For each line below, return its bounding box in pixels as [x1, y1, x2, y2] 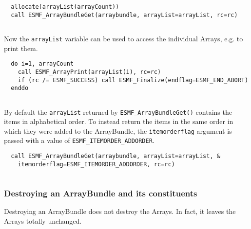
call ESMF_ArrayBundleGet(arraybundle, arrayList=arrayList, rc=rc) [11, 11, 238, 18]
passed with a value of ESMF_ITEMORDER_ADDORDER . [4, 135, 154, 145]
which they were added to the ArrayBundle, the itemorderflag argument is [4, 125, 232, 136]
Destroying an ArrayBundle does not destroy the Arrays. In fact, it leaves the [4, 206, 236, 216]
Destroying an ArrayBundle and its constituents [4, 187, 197, 199]
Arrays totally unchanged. [4, 215, 82, 226]
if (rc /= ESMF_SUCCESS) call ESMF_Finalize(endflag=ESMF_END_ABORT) [18, 76, 249, 84]
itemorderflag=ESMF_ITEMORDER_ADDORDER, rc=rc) [18, 160, 175, 168]
